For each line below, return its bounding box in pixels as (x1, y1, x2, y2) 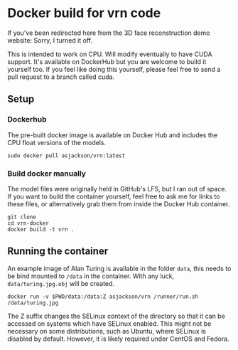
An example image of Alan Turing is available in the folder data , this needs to (7, 264, 232, 272)
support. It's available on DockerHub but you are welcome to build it (7, 57, 207, 65)
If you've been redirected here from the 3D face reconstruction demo (7, 28, 210, 37)
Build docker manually (7, 169, 87, 179)
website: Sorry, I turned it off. (7, 36, 93, 44)
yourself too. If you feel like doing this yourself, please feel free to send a (7, 65, 221, 73)
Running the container (7, 245, 109, 258)
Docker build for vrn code (7, 5, 161, 21)
